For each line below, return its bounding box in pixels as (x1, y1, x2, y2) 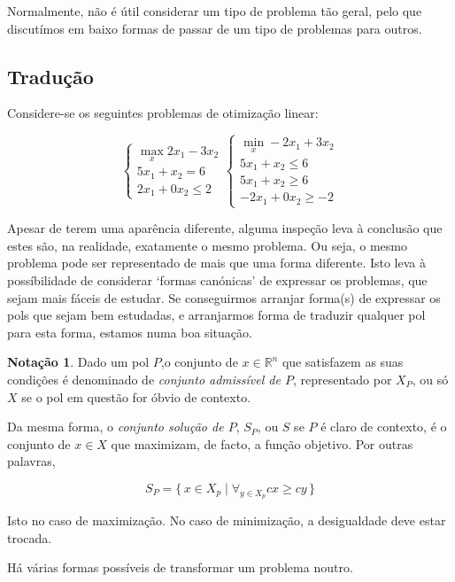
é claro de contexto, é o (320, 417, 447, 436)
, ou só (412, 369, 449, 388)
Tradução (7, 62, 94, 89)
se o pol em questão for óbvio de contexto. (21, 387, 251, 406)
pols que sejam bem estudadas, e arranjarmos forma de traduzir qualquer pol (7, 306, 426, 324)
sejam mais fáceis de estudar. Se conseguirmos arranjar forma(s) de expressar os (7, 288, 441, 307)
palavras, (7, 452, 56, 470)
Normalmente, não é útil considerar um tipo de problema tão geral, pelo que (7, 2, 422, 19)
